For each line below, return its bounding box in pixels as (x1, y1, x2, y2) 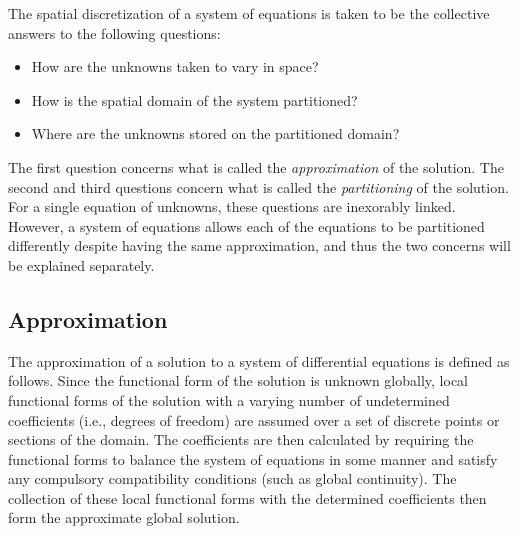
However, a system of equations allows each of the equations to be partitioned (8, 215, 485, 236)
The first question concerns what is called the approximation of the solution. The (8, 156, 504, 177)
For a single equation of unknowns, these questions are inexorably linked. (8, 196, 456, 217)
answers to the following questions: (8, 22, 221, 43)
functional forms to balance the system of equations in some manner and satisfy (8, 448, 498, 469)
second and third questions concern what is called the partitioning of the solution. (8, 176, 509, 197)
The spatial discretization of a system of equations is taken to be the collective (8, 3, 490, 23)
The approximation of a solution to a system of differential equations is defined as (8, 350, 510, 371)
